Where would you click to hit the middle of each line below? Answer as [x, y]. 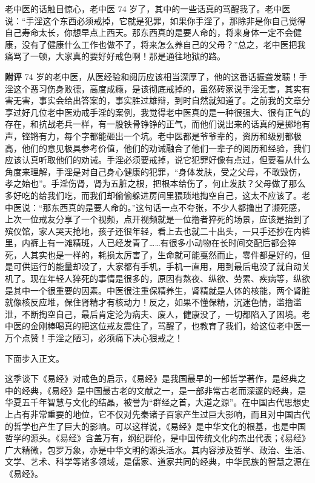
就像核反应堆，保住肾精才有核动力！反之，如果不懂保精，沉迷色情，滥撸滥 [153, 302]
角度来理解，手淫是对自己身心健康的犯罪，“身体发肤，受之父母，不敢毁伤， [155, 171]
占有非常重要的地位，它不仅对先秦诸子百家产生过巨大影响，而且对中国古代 [161, 414]
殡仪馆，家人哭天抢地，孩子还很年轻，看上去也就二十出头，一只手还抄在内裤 [157, 231]
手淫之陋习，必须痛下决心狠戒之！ [115, 338]
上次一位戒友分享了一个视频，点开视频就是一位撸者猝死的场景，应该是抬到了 [157, 219]
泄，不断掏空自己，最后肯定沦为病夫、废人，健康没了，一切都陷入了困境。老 [157, 314]
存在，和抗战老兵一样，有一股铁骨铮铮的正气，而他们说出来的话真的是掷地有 [157, 124]
